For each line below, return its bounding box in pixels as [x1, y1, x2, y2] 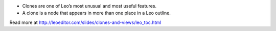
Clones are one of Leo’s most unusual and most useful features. [22, 3, 157, 9]
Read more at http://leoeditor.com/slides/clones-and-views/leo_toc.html [9, 19, 162, 25]
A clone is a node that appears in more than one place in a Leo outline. [22, 10, 171, 16]
